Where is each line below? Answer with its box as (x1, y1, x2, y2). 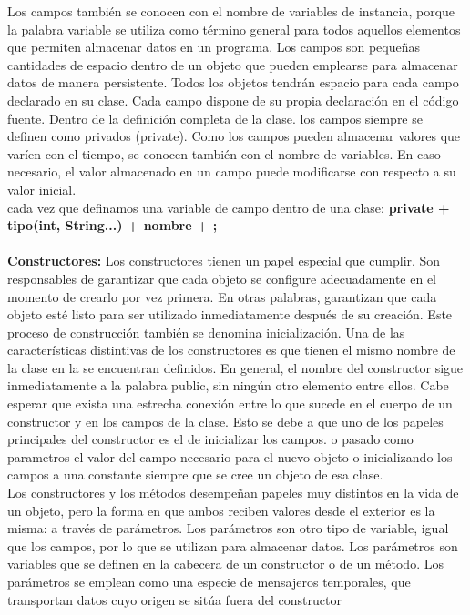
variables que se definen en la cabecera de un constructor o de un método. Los (7, 554, 444, 573)
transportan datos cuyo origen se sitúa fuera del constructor (7, 590, 342, 609)
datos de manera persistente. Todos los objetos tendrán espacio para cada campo (7, 73, 459, 92)
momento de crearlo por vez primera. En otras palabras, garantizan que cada (7, 287, 437, 306)
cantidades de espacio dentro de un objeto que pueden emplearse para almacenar (7, 55, 458, 74)
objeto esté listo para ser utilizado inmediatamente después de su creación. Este (7, 305, 453, 324)
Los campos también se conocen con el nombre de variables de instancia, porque (7, 2, 455, 20)
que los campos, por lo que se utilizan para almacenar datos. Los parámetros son (7, 536, 458, 555)
